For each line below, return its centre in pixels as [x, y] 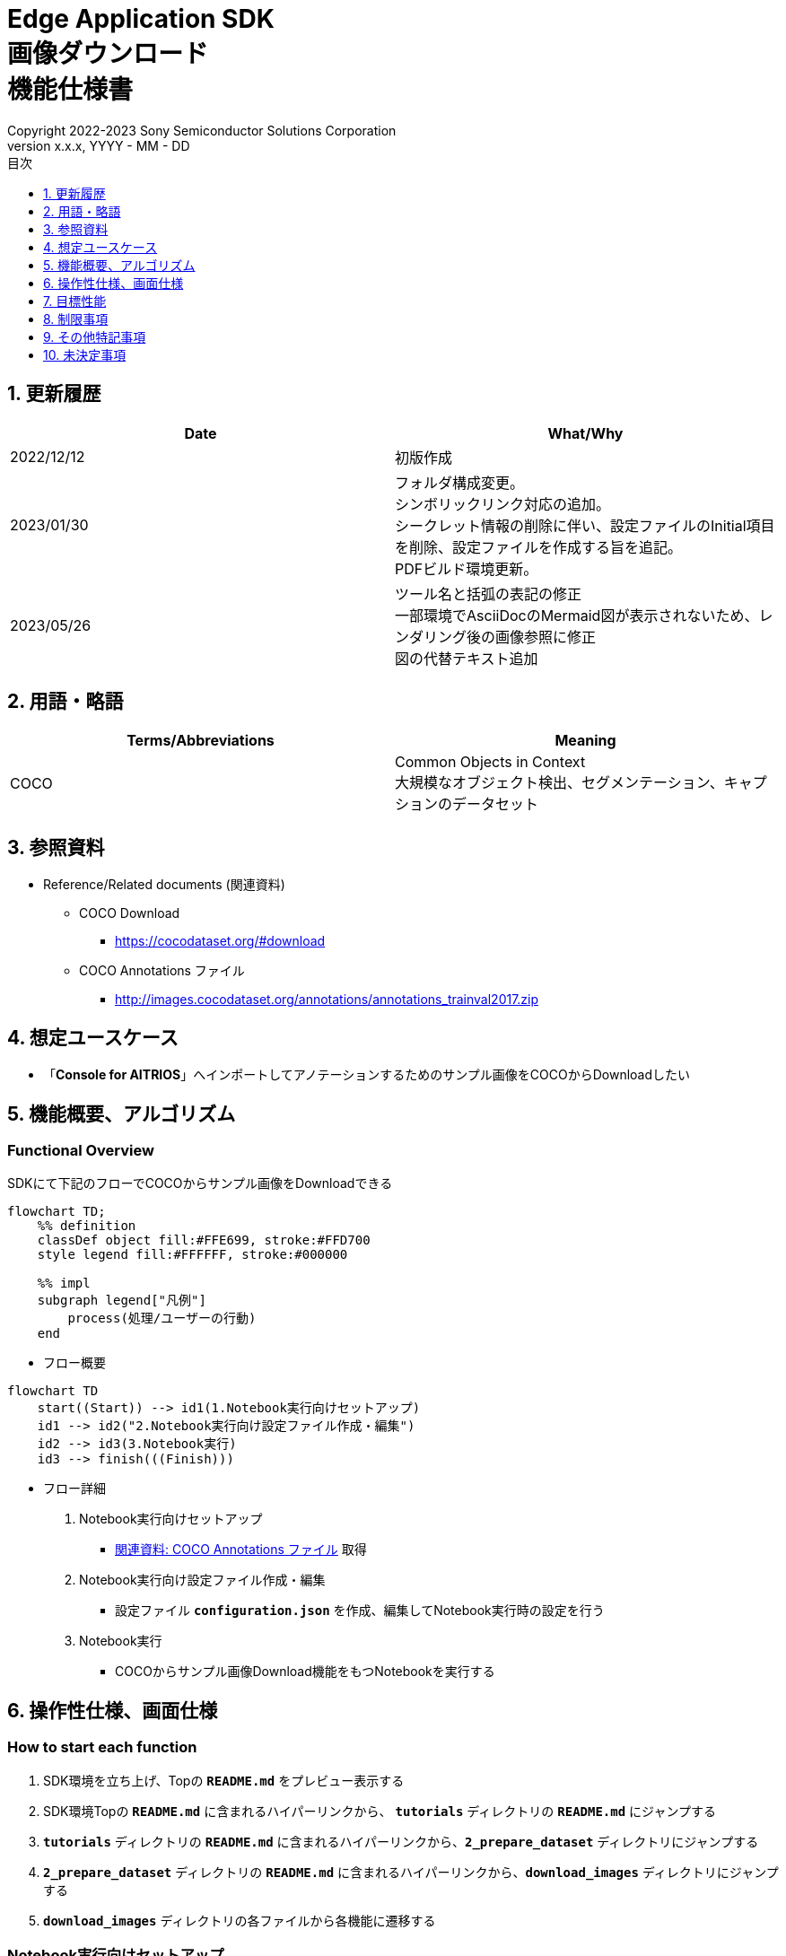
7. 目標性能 [75, 301]
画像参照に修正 [546, 637]
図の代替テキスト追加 [467, 658]
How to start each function [102, 1747]
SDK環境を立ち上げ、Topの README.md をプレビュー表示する [224, 1780]
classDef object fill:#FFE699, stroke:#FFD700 [204, 1240]
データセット [496, 804]
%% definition [87, 1226]
